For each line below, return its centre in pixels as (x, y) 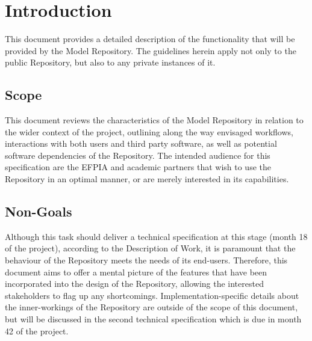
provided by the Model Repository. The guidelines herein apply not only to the (151, 50)
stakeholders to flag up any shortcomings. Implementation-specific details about (152, 295)
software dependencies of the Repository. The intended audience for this (138, 155)
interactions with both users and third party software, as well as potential (141, 143)
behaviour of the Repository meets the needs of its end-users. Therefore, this (146, 260)
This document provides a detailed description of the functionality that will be (150, 39)
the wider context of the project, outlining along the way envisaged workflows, (149, 131)
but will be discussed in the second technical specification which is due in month (153, 319)
